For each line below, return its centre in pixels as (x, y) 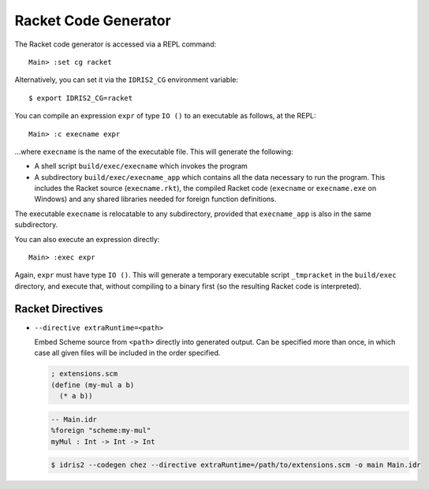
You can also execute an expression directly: (87, 239)
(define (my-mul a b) (93, 385)
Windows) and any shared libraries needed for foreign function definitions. (155, 199)
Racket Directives (59, 309)
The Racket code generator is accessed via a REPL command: (116, 44)
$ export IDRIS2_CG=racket (81, 98)
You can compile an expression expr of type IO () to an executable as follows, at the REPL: (165, 116)
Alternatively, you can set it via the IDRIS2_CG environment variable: (126, 80)
